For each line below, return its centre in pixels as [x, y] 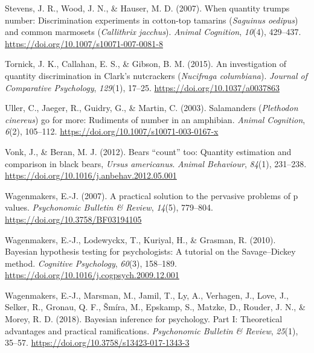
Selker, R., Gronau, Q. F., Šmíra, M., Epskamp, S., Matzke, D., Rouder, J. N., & [155, 307]
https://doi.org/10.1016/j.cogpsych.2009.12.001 [92, 275]
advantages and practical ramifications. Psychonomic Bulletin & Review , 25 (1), [152, 330]
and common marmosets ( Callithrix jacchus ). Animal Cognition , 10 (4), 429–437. [153, 32]
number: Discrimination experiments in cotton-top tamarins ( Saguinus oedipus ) [152, 20]
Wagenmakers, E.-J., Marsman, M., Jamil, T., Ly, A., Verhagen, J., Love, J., [147, 295]
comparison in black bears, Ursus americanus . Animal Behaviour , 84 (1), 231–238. [156, 163]
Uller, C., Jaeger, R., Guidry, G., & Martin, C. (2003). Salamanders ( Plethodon [152, 108]
